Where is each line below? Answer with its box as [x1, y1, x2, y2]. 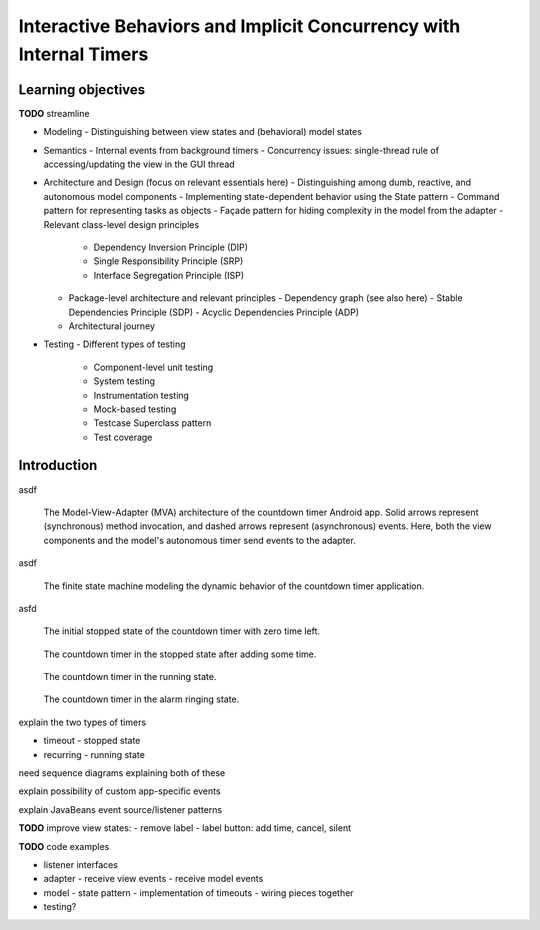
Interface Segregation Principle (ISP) [93, 269, 245, 281]
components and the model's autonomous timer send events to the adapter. [43, 534, 357, 546]
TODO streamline [18, 107, 90, 119]
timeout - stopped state [43, 735, 141, 747]
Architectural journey [68, 320, 155, 332]
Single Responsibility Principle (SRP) [93, 255, 244, 267]
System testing [93, 375, 155, 387]
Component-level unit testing [93, 361, 214, 373]
